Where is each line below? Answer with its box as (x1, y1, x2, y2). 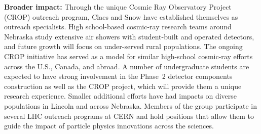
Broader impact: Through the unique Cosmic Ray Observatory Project (4, 2, 232, 12)
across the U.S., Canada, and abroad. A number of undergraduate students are (4, 61, 249, 71)
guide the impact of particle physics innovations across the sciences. (4, 120, 214, 131)
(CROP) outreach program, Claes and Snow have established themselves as (4, 11, 238, 22)
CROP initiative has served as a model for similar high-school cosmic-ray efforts (4, 51, 253, 61)
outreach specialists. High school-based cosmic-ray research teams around (4, 21, 232, 32)
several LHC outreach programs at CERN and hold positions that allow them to (4, 110, 254, 121)
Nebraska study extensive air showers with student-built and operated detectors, (4, 31, 254, 41)
